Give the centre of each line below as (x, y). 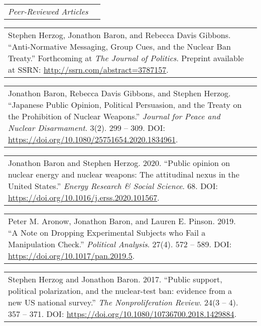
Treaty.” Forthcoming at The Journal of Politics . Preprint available (126, 58)
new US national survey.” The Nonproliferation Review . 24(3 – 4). (123, 302)
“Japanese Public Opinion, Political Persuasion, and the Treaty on (125, 105)
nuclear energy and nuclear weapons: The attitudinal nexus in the (124, 174)
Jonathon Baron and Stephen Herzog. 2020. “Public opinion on (119, 163)
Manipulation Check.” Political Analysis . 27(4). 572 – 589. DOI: (120, 244)
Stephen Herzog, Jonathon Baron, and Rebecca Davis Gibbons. (119, 35)
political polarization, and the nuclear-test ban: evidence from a (120, 291)
